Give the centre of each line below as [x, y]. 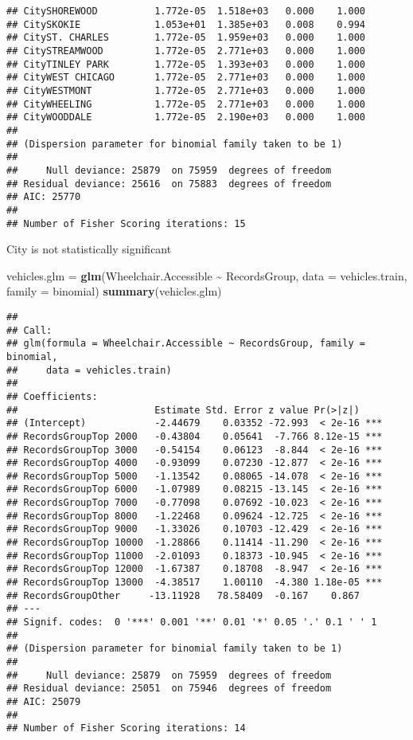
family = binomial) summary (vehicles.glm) [114, 291]
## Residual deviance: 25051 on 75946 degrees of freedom [169, 689]
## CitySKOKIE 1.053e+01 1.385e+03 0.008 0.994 [186, 24]
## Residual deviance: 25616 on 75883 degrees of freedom [169, 184]
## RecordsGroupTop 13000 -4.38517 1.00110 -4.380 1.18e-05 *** [195, 583]
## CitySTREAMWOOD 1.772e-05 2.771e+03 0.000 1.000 [186, 51]
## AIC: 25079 [44, 701]
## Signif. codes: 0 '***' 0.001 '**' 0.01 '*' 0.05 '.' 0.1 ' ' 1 [192, 623]
